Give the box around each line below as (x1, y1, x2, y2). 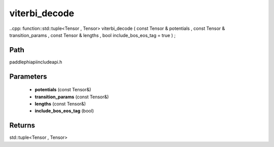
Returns (9, 121, 36, 130)
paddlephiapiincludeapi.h (9, 59, 62, 65)
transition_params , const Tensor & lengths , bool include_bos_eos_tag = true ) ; (9, 32, 176, 38)
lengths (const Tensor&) (35, 101, 86, 107)
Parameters (9, 72, 47, 81)
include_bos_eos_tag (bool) (35, 108, 94, 114)
